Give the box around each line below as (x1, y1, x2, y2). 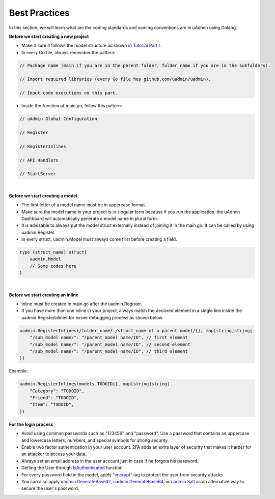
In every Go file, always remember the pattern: (21, 49, 115, 55)
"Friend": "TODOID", (29, 395, 80, 401)
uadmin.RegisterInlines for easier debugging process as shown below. (21, 314, 164, 320)
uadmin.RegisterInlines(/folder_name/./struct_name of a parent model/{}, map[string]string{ (19, 328, 253, 333)
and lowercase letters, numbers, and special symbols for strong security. (21, 437, 169, 443)
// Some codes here (29, 263, 77, 269)
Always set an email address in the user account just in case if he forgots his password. (21, 458, 199, 464)
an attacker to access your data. (21, 451, 87, 457)
